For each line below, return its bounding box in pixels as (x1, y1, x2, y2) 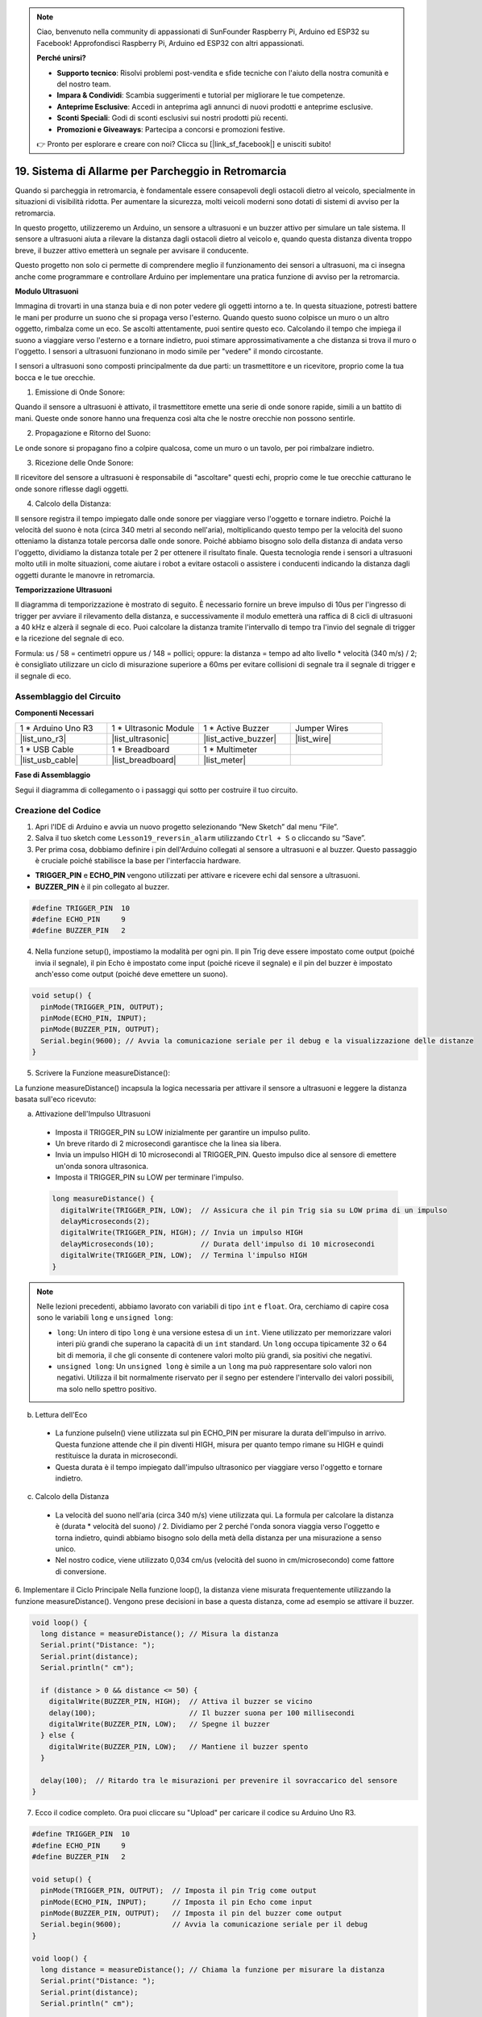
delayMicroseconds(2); (60, 1217, 151, 1226)
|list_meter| (202, 754, 246, 766)
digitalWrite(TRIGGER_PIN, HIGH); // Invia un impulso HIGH (60, 1228, 303, 1238)
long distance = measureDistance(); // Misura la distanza (40, 1629, 279, 1638)
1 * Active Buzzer (202, 723, 270, 734)
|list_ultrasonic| (111, 733, 169, 745)
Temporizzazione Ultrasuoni (15, 585, 112, 595)
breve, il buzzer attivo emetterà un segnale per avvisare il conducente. (15, 245, 249, 255)
